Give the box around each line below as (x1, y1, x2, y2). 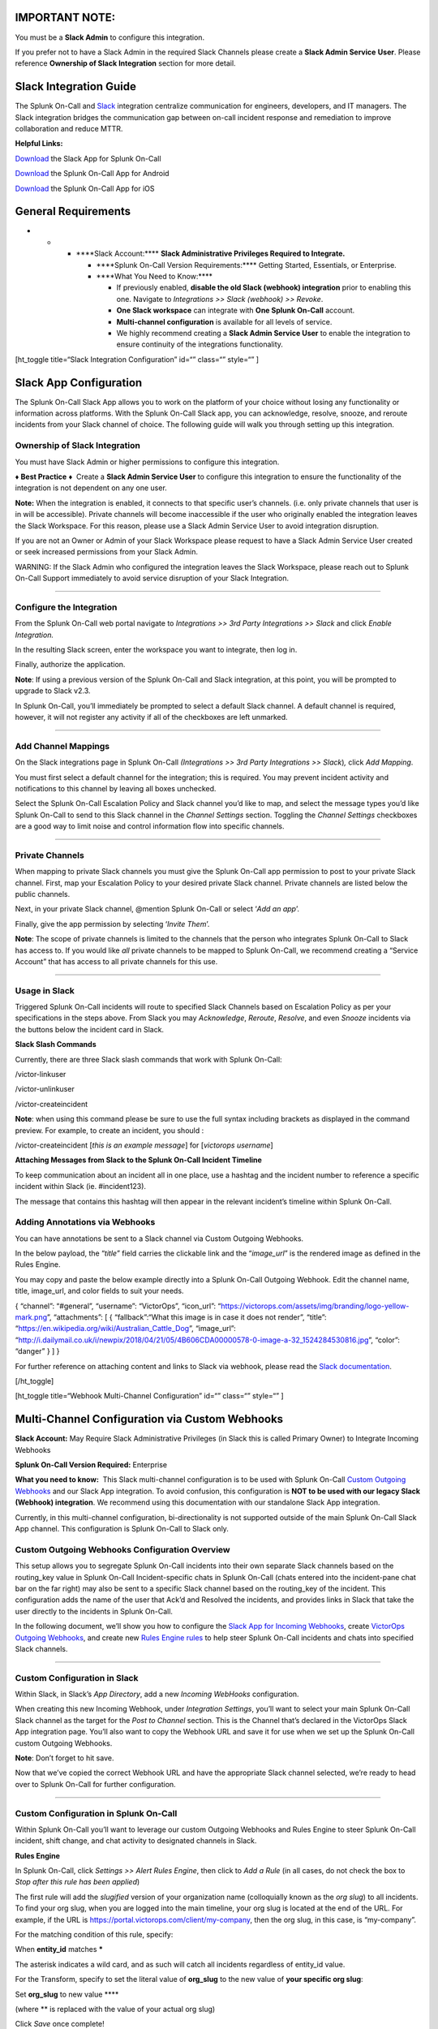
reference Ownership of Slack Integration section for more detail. (15, 58, 236, 68)
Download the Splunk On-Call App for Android (15, 169, 170, 179)
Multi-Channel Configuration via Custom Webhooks (15, 1412, 284, 1426)
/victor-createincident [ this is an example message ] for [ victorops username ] (15, 1140, 273, 1150)
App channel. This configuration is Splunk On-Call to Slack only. (15, 1524, 229, 1534)
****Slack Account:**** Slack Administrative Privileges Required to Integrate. (75, 248, 346, 259)
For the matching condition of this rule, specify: (15, 1930, 174, 1940)
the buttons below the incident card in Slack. (15, 1024, 165, 1034)
